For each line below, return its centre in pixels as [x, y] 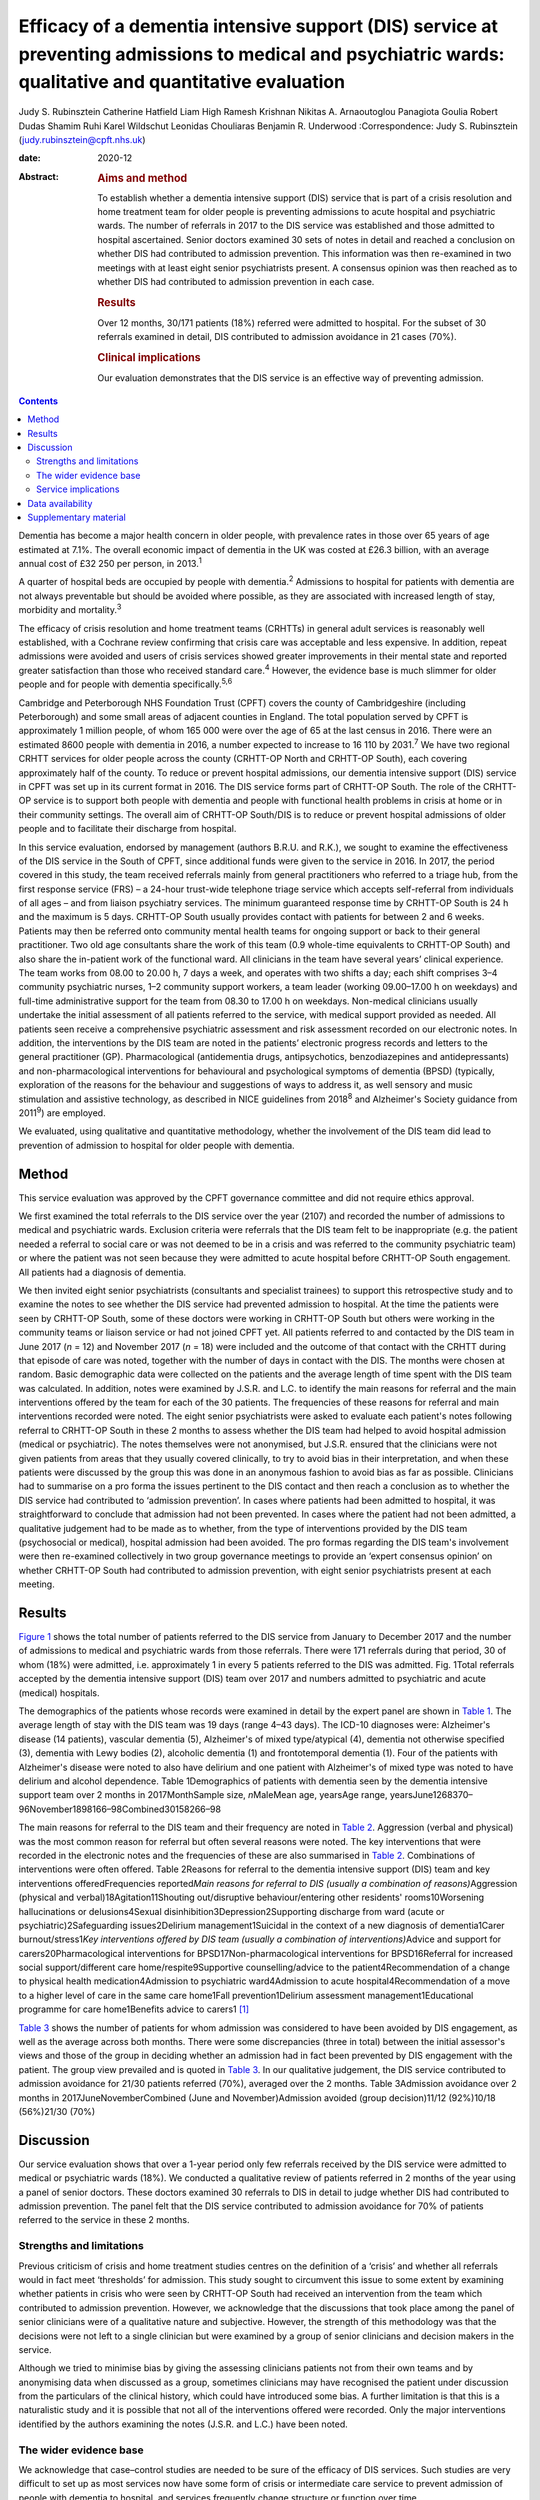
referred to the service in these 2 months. [104, 2220]
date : [29, 158]
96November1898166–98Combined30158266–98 [120, 1809]
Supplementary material [77, 517]
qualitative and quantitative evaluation [181, 82]
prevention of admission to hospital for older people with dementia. [156, 1145]
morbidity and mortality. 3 [70, 609]
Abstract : [38, 176]
